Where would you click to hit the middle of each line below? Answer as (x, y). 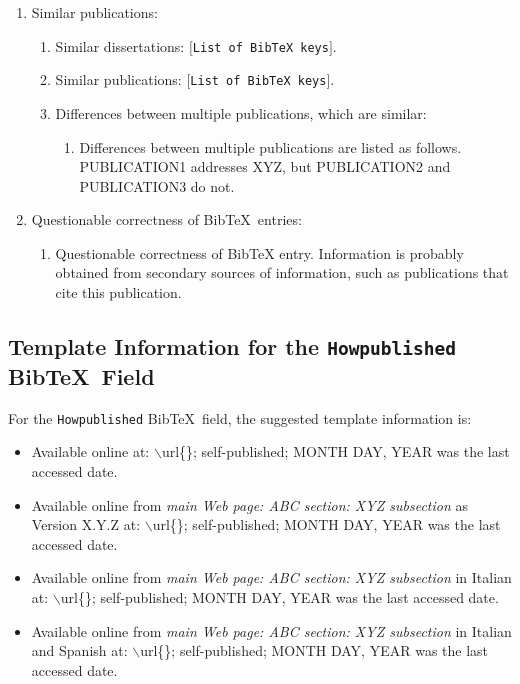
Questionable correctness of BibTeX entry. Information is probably (259, 252)
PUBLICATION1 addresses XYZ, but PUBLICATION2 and (265, 166)
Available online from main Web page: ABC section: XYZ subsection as (249, 504)
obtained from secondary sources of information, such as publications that (282, 272)
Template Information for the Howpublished (232, 346)
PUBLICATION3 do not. (157, 185)
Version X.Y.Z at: (86, 524)
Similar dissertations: (120, 45)
